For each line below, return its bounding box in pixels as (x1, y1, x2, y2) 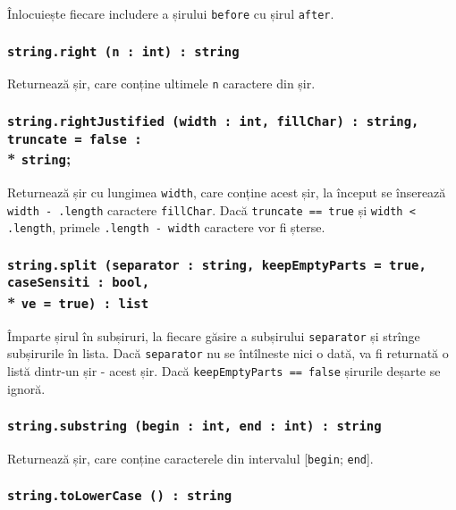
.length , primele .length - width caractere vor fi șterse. (7, 218, 325, 237)
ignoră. (7, 379, 46, 397)
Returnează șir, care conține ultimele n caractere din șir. (7, 74, 316, 93)
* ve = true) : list (7, 290, 149, 313)
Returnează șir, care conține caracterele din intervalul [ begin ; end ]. (7, 448, 374, 467)
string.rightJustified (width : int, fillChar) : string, (7, 114, 419, 130)
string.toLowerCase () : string (7, 489, 232, 504)
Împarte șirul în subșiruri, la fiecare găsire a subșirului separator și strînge (7, 326, 420, 345)
